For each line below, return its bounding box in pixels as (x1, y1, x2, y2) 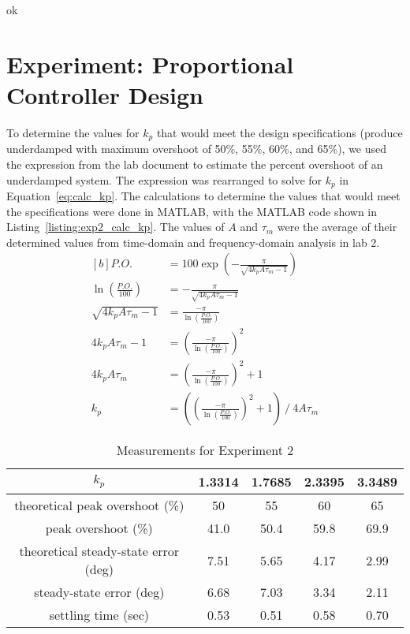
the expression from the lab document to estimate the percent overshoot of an (6, 155, 383, 172)
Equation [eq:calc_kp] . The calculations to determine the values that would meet (6, 188, 401, 203)
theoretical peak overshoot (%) (14, 496, 184, 515)
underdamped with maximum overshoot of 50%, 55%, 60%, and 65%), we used (6, 140, 387, 157)
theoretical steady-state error (19, 542, 180, 561)
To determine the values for (6, 124, 140, 140)
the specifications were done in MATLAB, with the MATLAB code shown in (6, 203, 378, 219)
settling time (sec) (49, 606, 149, 625)
